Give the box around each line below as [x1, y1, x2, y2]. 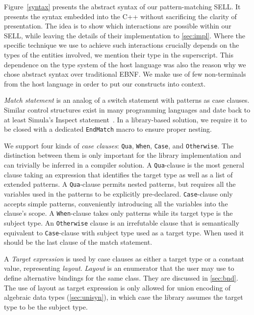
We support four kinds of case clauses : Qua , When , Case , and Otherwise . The [4, 140, 234, 150]
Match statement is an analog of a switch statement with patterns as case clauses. [4, 95, 250, 105]
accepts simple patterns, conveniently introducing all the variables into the [4, 198, 228, 208]
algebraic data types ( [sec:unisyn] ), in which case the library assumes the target [4, 292, 243, 302]
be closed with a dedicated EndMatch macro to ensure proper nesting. [4, 124, 212, 134]
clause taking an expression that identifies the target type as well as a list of [4, 169, 233, 179]
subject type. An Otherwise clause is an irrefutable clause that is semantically [4, 217, 239, 228]
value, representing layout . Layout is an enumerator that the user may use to [4, 263, 234, 273]
